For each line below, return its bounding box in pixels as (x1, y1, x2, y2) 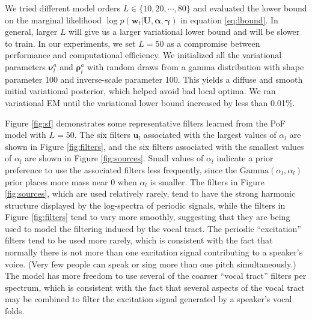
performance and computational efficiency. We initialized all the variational (5, 49, 282, 61)
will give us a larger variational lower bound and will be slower (69, 25, 300, 38)
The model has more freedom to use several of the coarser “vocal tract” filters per (5, 269, 307, 282)
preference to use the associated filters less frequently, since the (5, 163, 237, 176)
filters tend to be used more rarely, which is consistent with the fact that (5, 234, 273, 246)
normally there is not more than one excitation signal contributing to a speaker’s (5, 246, 303, 258)
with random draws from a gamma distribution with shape (87, 60, 304, 73)
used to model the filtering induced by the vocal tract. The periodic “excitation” (5, 222, 301, 234)
